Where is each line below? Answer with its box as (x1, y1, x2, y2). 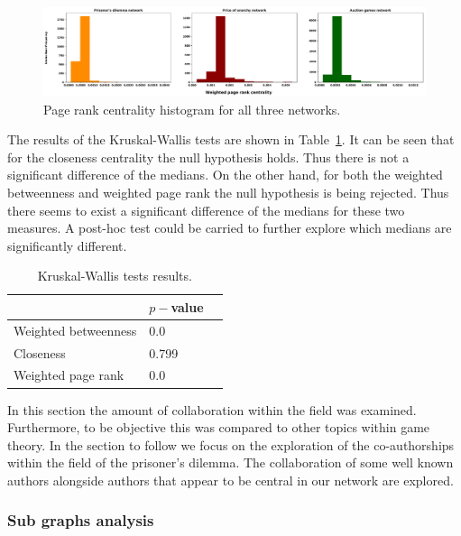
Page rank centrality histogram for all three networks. (43, 99, 341, 118)
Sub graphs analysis (7, 509, 154, 531)
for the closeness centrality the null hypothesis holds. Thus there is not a (7, 147, 410, 166)
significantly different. (7, 236, 127, 254)
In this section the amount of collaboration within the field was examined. (7, 400, 417, 419)
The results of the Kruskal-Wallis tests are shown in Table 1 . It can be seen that (7, 130, 455, 149)
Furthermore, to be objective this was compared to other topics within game (7, 418, 430, 437)
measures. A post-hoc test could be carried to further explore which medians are (7, 218, 452, 237)
